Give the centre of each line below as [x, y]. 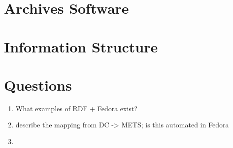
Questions [38, 85]
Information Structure [81, 46]
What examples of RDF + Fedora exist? [76, 108]
